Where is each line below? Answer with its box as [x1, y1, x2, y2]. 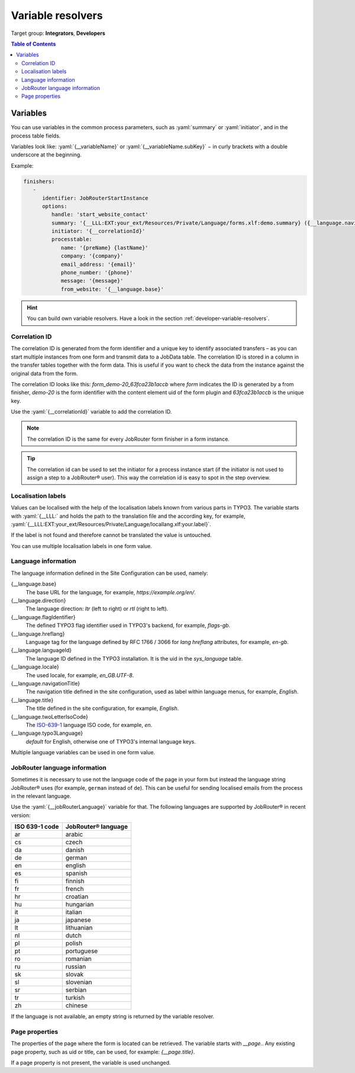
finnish [65, 877, 85, 885]
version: [11, 812, 31, 819]
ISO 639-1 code [14, 822, 59, 831]
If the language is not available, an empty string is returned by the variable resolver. [11, 1013, 215, 1020]
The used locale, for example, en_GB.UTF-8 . [25, 671, 134, 678]
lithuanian [65, 924, 93, 932]
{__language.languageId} [11, 646, 72, 654]
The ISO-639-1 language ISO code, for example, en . [25, 721, 153, 728]
